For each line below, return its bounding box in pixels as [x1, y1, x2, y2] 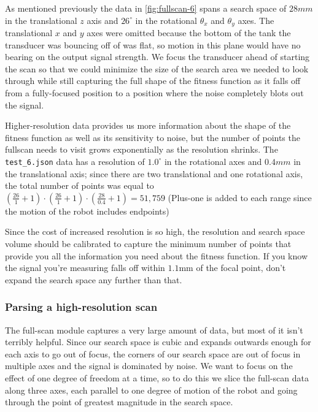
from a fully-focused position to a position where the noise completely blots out [5, 86, 304, 99]
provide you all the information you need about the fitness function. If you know [5, 249, 308, 262]
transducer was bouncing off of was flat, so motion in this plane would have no [5, 38, 301, 51]
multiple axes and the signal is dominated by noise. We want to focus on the [5, 359, 293, 372]
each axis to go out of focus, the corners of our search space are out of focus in [5, 347, 301, 360]
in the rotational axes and [164, 154, 262, 167]
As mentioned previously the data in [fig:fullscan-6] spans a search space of [5, 2, 287, 14]
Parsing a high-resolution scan [5, 299, 158, 315]
